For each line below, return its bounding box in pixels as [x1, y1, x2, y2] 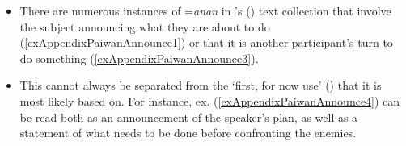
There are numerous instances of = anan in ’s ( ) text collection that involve [19, 2, 391, 19]
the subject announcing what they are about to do [19, 18, 270, 35]
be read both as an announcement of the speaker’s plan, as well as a [19, 108, 358, 125]
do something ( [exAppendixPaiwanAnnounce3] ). [19, 49, 259, 66]
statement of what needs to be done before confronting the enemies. [19, 124, 357, 141]
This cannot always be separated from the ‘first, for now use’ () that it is [19, 77, 382, 94]
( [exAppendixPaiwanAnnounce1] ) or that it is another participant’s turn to [19, 34, 393, 51]
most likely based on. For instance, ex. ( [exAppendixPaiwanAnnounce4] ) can [19, 92, 400, 109]
